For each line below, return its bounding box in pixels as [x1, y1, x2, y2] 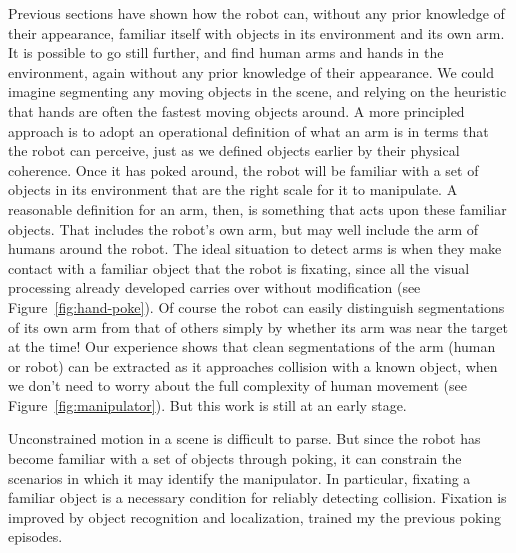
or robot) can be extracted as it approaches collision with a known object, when [8, 355, 498, 376]
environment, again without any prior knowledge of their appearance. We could [8, 61, 494, 82]
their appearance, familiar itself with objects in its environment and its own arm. [8, 22, 505, 43]
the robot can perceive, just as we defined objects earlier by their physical [8, 140, 460, 161]
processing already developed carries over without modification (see [8, 277, 421, 298]
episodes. [8, 526, 63, 547]
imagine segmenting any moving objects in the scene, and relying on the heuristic [8, 81, 507, 102]
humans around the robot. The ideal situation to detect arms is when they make [8, 238, 502, 259]
